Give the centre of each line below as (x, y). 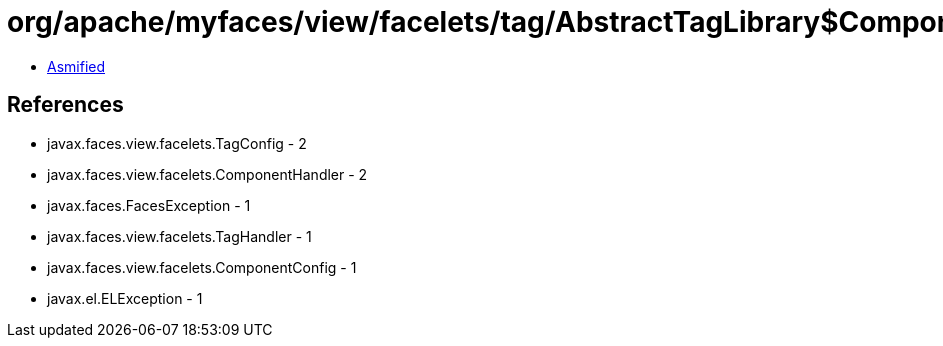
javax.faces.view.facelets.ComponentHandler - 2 (207, 174)
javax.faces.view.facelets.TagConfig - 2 (177, 143)
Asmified (76, 66)
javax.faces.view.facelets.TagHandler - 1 (179, 236)
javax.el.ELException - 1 (125, 298)
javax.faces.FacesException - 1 (149, 205)
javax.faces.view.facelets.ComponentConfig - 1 (202, 267)
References (65, 105)
